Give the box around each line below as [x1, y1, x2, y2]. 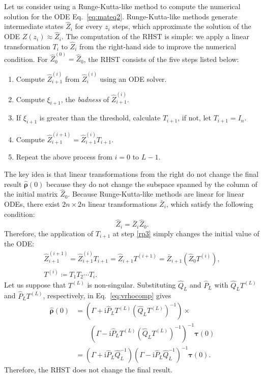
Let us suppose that [4, 279, 66, 290]
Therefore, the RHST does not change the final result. [4, 364, 173, 375]
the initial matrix [4, 188, 58, 199]
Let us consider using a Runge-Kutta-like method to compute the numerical [4, 1, 241, 11]
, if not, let [178, 112, 211, 123]
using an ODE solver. [100, 73, 167, 84]
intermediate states [4, 21, 64, 31]
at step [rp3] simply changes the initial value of [112, 228, 259, 238]
